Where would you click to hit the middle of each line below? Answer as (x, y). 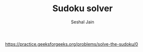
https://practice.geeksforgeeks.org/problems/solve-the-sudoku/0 (72, 44)
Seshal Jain (83, 22)
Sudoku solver (83, 9)
